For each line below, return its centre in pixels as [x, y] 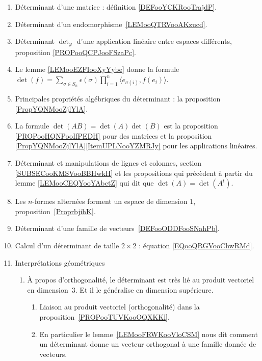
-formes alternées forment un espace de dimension [110, 201]
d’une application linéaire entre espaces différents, [154, 41]
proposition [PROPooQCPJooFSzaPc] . [76, 52]
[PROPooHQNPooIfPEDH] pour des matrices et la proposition [113, 135]
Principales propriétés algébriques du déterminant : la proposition [118, 99]
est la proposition [191, 126]
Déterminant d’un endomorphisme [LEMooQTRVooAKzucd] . [111, 24]
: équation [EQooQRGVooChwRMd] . [196, 245]
